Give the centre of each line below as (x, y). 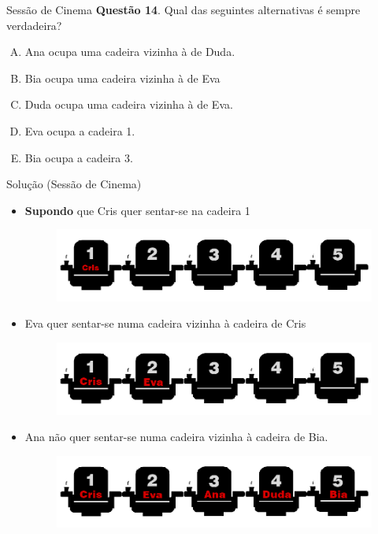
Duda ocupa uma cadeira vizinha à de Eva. (129, 104)
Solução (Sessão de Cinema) (74, 184)
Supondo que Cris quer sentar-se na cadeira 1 (137, 210)
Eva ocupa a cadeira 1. (80, 130)
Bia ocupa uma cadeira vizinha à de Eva (122, 78)
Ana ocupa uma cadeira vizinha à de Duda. (130, 52)
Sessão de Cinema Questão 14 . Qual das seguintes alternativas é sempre (183, 9)
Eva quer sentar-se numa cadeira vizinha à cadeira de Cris (165, 323)
